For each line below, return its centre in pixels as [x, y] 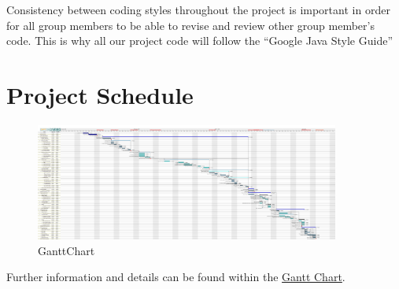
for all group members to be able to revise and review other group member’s [190, 25]
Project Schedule [100, 94]
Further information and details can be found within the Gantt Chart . [176, 277]
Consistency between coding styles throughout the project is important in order [198, 9]
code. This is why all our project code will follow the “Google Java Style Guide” [199, 41]
